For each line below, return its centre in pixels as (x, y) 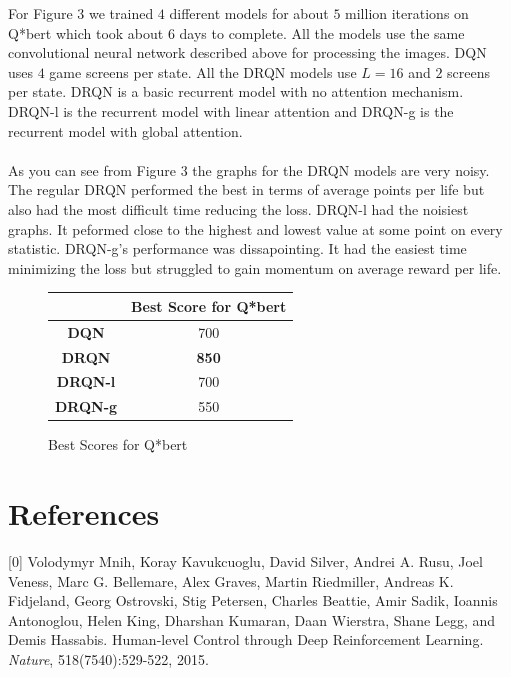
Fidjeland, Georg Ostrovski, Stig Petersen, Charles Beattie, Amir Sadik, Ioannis (253, 600)
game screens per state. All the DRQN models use (203, 71)
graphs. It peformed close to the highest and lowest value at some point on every (255, 228)
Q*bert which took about (86, 32)
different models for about (249, 13)
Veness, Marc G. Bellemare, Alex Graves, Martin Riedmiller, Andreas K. (231, 580)
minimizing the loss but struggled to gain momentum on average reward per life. (255, 267)
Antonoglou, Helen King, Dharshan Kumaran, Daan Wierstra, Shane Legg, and (252, 619)
